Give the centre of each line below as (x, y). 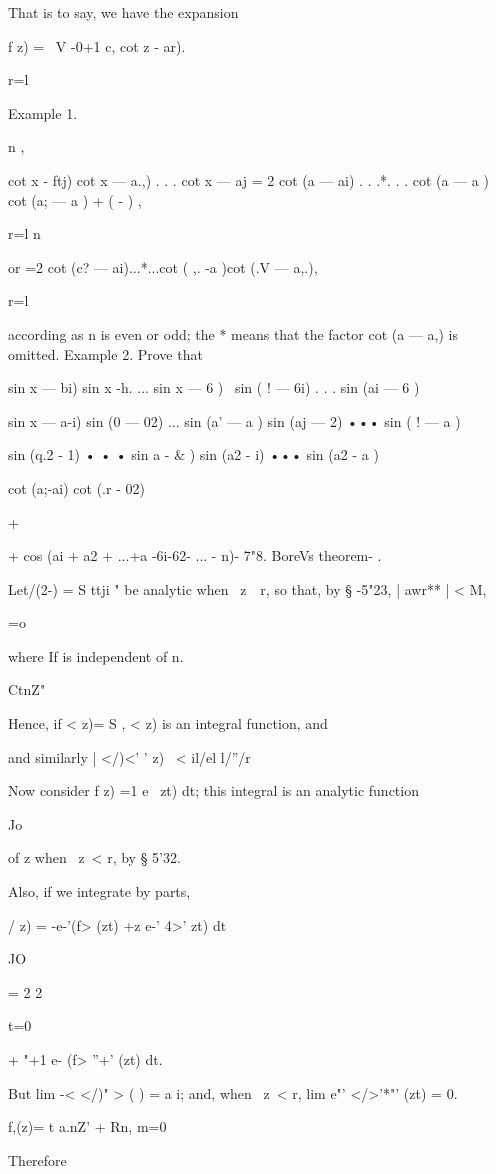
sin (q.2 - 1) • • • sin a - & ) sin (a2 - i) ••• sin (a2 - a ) (193, 454)
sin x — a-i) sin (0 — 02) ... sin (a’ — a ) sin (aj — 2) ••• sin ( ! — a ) (234, 420)
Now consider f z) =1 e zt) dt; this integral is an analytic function (213, 790)
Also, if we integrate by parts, (99, 891)
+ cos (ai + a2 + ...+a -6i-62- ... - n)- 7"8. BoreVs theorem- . (195, 555)
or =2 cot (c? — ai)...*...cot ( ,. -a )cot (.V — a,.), (163, 266)
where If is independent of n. (96, 655)
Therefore (37, 1159)
